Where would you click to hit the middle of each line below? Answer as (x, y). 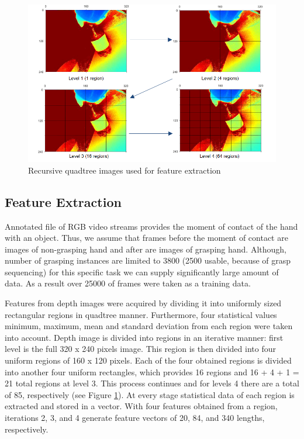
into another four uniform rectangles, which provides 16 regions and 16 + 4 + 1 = (152, 371)
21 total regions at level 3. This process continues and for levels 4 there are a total (152, 383)
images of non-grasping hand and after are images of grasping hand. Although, (146, 249)
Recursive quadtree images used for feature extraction (125, 170)
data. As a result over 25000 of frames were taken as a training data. (128, 283)
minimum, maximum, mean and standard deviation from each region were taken (149, 326)
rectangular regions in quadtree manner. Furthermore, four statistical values (141, 314)
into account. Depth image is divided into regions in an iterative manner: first (144, 337)
